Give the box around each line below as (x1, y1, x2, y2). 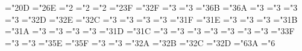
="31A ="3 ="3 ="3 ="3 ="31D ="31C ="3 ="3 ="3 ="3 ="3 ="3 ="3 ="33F (5, 25, 295, 37)
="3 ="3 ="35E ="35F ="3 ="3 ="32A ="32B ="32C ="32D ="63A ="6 (5, 36, 275, 49)
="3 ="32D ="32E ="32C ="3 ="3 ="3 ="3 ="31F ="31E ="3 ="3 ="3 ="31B (5, 13, 298, 25)
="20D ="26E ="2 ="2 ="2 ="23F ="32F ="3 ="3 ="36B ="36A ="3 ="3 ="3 (5, 1, 298, 13)
